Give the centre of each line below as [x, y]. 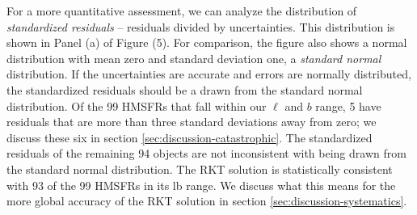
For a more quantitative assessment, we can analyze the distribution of [182, 11]
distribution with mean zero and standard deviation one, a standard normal [194, 58]
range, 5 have [348, 105]
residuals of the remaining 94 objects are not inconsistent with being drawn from [206, 153]
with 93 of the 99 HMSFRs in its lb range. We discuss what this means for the [201, 185]
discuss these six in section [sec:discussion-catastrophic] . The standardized [190, 137]
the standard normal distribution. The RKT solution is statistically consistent [200, 169]
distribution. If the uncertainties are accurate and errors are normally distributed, [209, 74]
